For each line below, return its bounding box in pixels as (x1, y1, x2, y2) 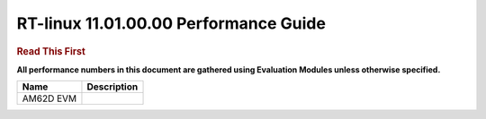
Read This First (16, 45, 85, 57)
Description (86, 81, 139, 93)
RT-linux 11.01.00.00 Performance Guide (16, 13, 326, 33)
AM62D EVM (22, 92, 77, 105)
